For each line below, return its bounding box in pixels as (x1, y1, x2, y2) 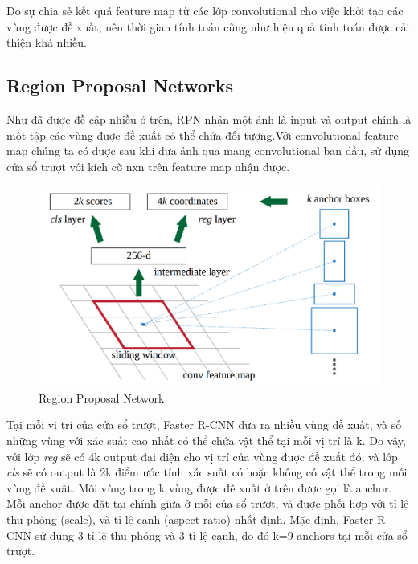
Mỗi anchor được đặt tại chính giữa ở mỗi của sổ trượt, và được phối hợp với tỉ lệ (6, 495, 409, 512)
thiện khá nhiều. (6, 34, 87, 51)
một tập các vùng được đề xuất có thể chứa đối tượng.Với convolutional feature (6, 126, 399, 143)
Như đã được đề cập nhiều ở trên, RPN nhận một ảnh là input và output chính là (6, 110, 412, 127)
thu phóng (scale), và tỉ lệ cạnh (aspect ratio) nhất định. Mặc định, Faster (6, 511, 374, 528)
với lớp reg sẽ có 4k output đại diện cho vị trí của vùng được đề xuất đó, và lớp (6, 448, 398, 464)
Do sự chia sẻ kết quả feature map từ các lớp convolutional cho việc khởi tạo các (6, 2, 404, 18)
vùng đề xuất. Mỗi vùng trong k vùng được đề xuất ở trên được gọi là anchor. (6, 479, 392, 496)
